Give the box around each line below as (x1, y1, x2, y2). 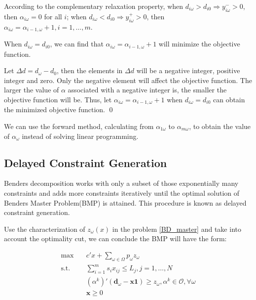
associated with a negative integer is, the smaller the (68, 85, 227, 95)
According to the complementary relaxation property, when (4, 1, 183, 11)
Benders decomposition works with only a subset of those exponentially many (4, 178, 239, 188)
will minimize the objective (158, 39, 240, 49)
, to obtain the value (189, 121, 251, 131)
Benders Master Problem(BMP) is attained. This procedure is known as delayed (4, 197, 247, 208)
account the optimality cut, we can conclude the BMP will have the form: (4, 233, 227, 244)
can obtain (213, 94, 245, 104)
